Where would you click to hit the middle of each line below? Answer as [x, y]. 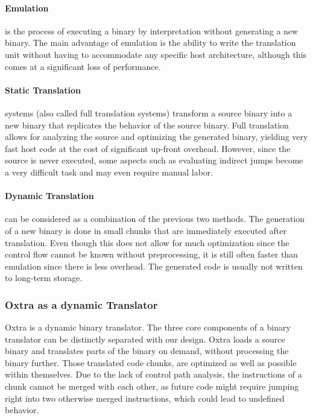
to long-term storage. [44, 278]
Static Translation [43, 90]
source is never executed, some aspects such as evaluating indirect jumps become [154, 160]
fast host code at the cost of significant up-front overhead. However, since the [148, 148]
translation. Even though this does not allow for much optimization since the [147, 242]
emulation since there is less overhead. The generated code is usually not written [154, 266]
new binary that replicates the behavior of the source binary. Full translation [147, 125]
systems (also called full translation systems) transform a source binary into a [149, 112]
